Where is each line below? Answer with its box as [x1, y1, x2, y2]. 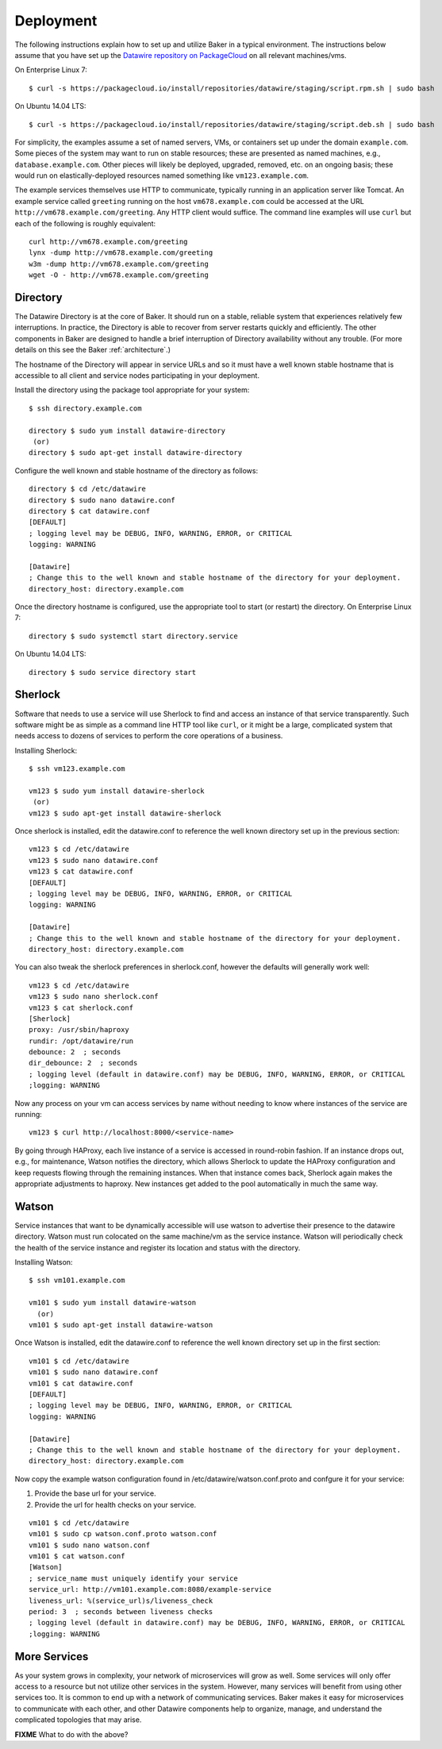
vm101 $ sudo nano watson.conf [29, 1540, 151, 1550]
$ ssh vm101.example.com [29, 1276, 125, 1285]
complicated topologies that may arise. [14, 1715, 142, 1724]
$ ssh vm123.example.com [29, 765, 125, 773]
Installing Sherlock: [14, 745, 78, 755]
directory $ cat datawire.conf [29, 507, 151, 515]
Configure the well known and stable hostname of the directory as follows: [14, 465, 258, 476]
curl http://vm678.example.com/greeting [29, 237, 188, 246]
